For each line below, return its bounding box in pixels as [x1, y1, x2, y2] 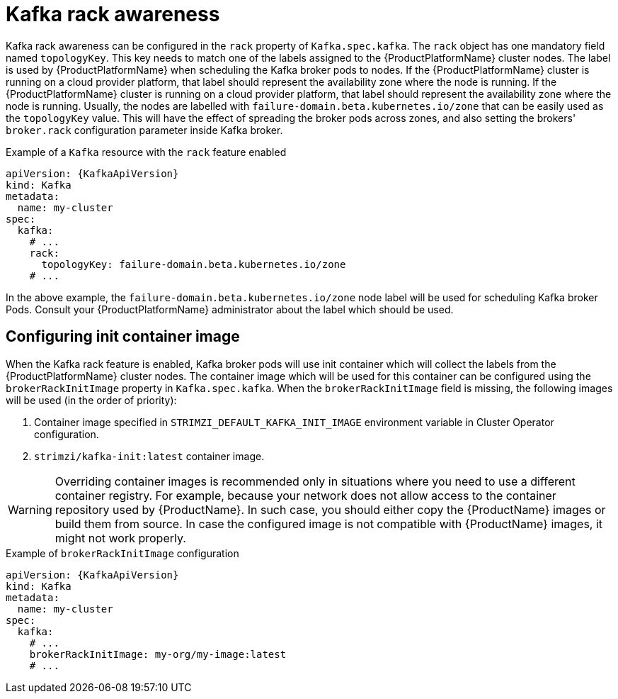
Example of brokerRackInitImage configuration [6, 547, 239, 559]
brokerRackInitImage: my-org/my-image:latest [29, 648, 287, 660]
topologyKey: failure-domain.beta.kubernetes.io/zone [41, 258, 346, 270]
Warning [8, 502, 52, 517]
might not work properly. [55, 530, 186, 545]
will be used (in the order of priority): [6, 393, 177, 406]
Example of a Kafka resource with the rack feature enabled [6, 145, 287, 158]
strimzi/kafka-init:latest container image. [34, 449, 265, 462]
